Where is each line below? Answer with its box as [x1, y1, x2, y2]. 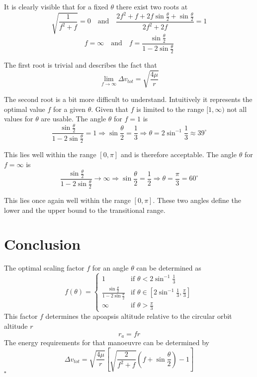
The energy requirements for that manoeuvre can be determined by [4, 337, 209, 347]
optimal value [4, 103, 45, 114]
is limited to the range [136, 103, 204, 114]
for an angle [92, 263, 129, 273]
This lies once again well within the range [4, 195, 131, 205]
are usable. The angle [41, 113, 106, 124]
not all [227, 103, 247, 114]
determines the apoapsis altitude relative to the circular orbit [45, 311, 232, 321]
